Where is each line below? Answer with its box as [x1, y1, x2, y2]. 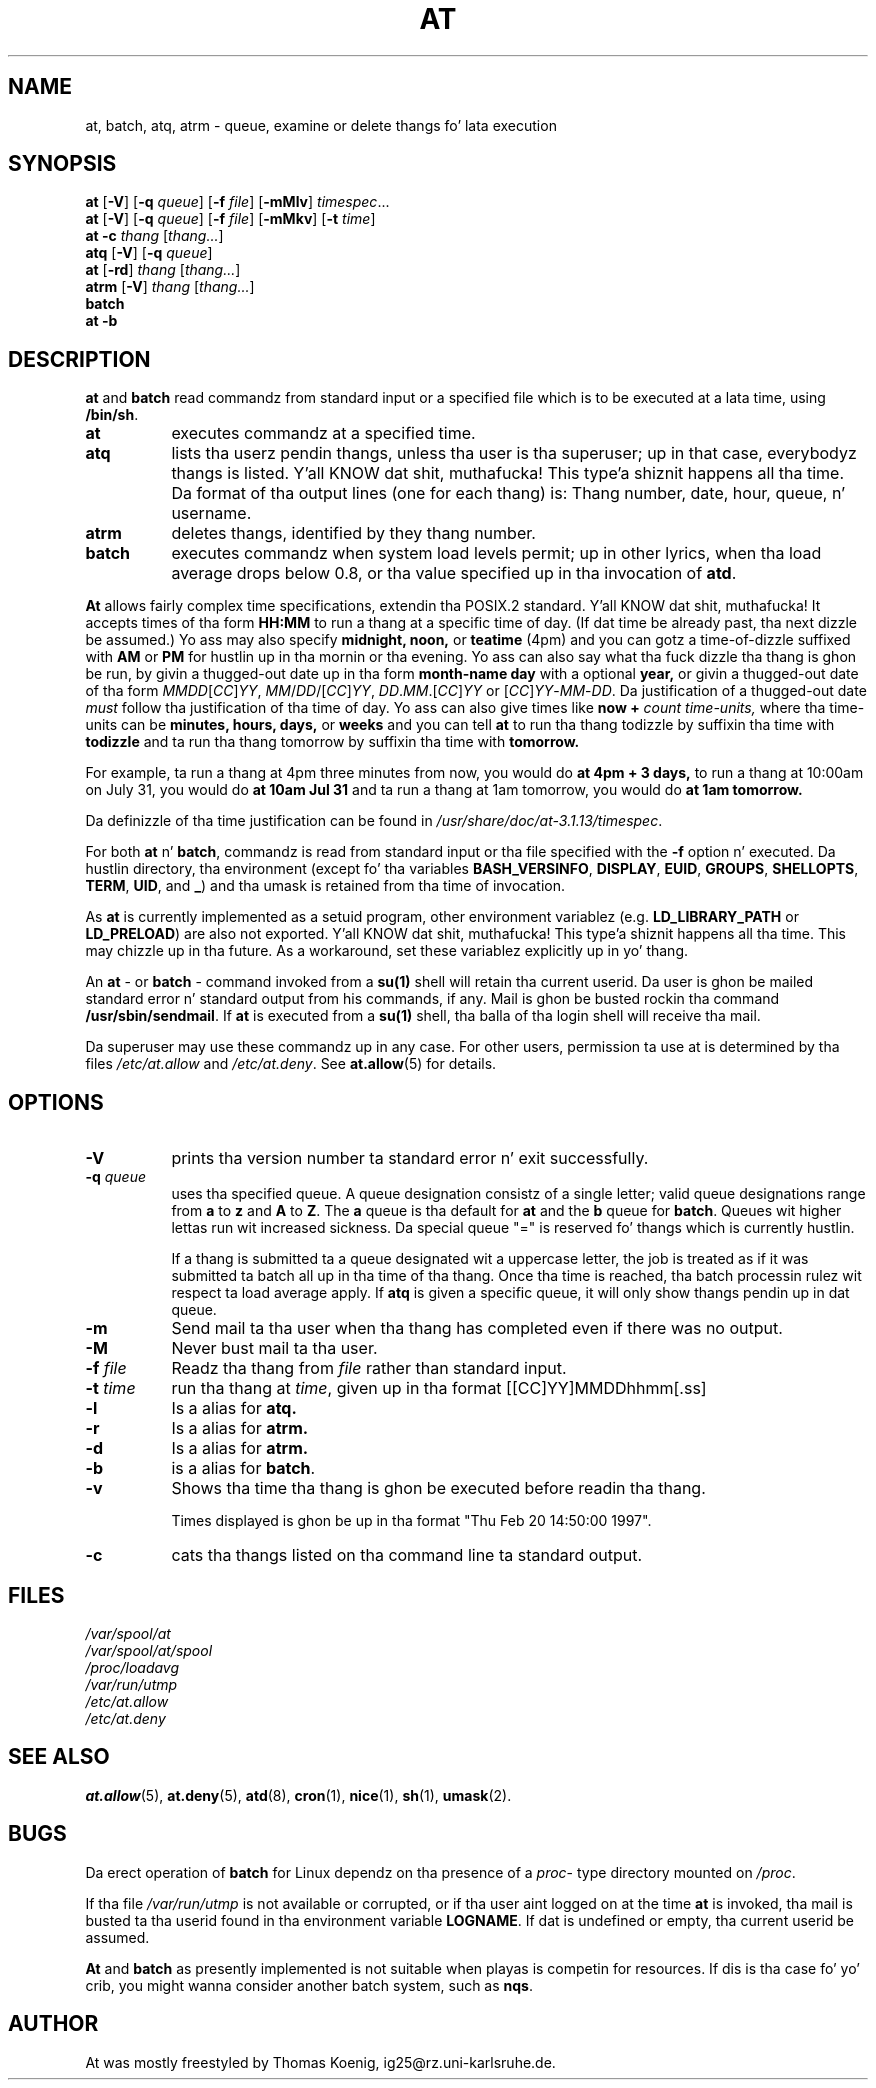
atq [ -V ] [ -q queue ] [85, 244, 213, 262]
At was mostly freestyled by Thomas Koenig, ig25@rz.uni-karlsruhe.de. [85, 2053, 556, 2071]
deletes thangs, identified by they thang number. [171, 523, 536, 544]
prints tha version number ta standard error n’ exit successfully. [171, 1148, 649, 1169]
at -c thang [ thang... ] [85, 227, 224, 245]
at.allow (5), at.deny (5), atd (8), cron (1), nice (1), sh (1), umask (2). [85, 1786, 512, 1804]
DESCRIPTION [8, 346, 151, 372]
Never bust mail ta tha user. [171, 1338, 378, 1359]
